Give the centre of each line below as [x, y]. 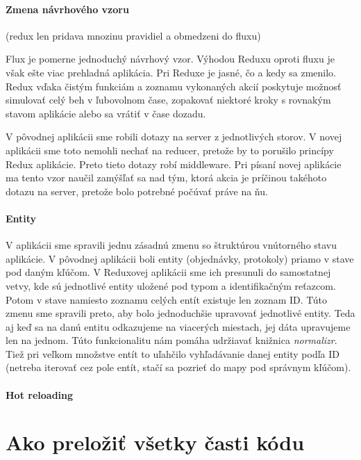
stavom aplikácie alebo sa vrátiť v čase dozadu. [106, 113]
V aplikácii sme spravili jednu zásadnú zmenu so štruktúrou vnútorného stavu [171, 245]
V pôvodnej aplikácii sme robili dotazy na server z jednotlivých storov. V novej [174, 137]
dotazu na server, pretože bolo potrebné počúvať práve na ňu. [137, 191]
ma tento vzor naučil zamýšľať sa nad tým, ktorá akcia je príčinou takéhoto [166, 178]
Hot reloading [40, 394]
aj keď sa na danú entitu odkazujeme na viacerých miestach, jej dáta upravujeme [178, 326]
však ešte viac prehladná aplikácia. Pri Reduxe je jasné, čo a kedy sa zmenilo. [171, 72]
